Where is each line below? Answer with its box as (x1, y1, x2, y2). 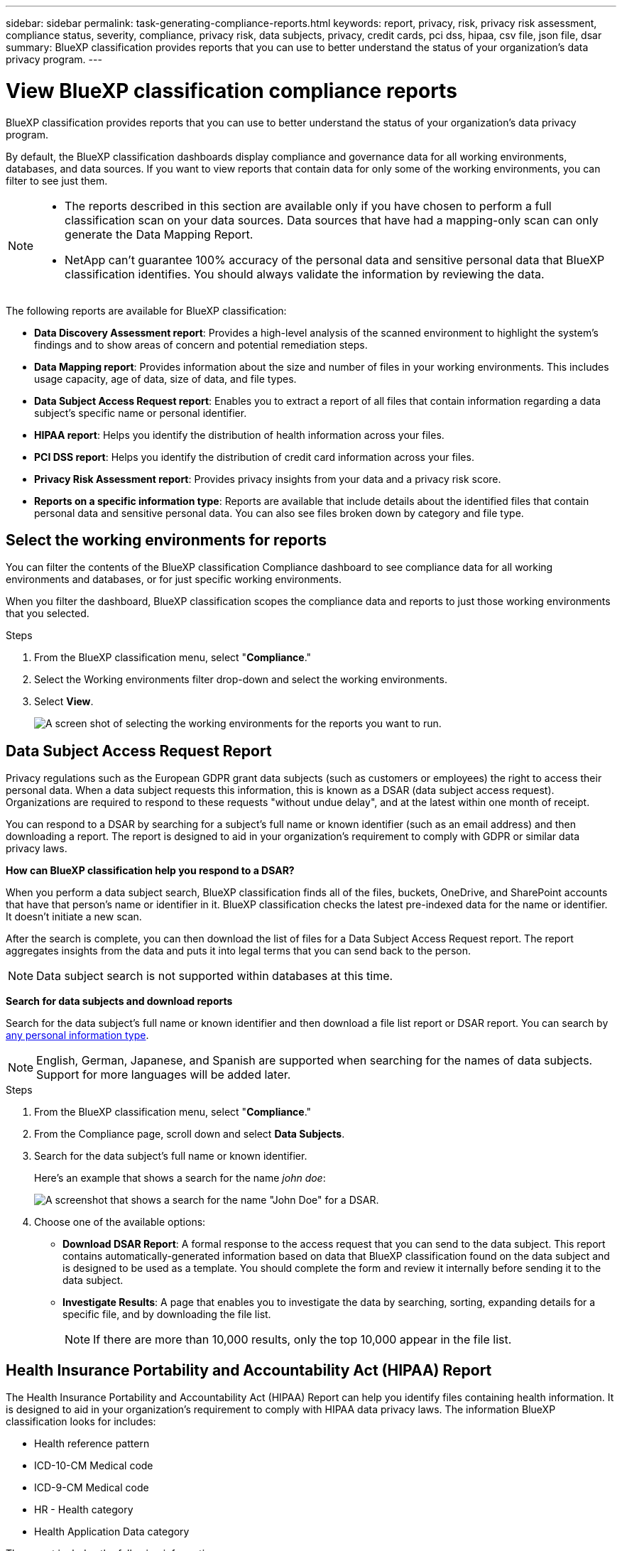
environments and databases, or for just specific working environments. (6, 573, 342, 586)
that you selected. (6, 607, 89, 620)
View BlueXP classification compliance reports (6, 78, 457, 103)
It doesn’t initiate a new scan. (6, 910, 142, 923)
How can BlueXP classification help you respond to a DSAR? (6, 864, 295, 877)
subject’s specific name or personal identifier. (34, 406, 247, 419)
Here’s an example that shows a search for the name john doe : (34, 1172, 326, 1185)
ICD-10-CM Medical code (34, 1459, 153, 1472)
